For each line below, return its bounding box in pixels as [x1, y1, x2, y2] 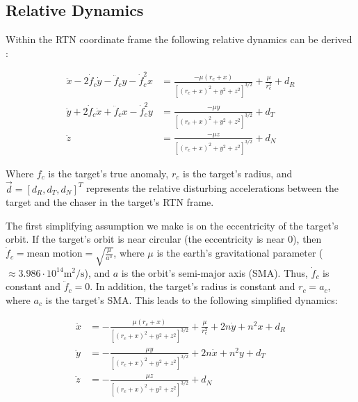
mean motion [26, 249, 83, 259]
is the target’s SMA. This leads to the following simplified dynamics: [45, 292, 338, 307]
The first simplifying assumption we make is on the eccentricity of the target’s [6, 218, 339, 232]
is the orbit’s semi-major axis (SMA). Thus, [121, 265, 308, 280]
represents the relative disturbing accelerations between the [86, 181, 339, 195]
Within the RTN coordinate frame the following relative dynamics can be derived [6, 32, 352, 47]
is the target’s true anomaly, [48, 166, 169, 180]
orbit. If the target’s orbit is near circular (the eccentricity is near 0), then [6, 232, 322, 246]
